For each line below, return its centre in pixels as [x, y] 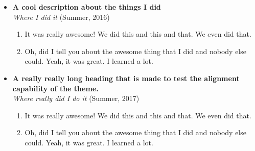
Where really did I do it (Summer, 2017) [76, 98]
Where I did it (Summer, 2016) [61, 17]
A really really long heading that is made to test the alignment [126, 78]
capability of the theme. [55, 88]
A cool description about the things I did [87, 7]
